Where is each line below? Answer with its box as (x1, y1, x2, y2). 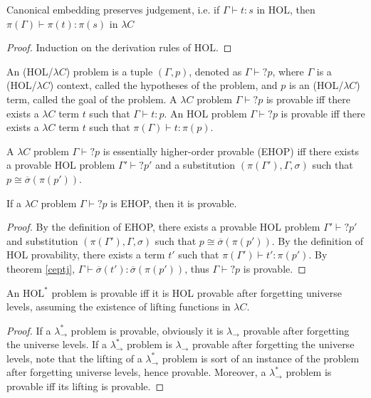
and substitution (6, 233, 78, 248)
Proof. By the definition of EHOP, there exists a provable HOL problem (6, 219, 320, 234)
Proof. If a (6, 323, 51, 337)
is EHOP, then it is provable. (110, 195, 237, 210)
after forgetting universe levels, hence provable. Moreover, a (6, 365, 266, 379)
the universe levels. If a (6, 337, 107, 352)
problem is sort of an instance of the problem (162, 350, 360, 365)
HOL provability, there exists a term (6, 247, 165, 262)
